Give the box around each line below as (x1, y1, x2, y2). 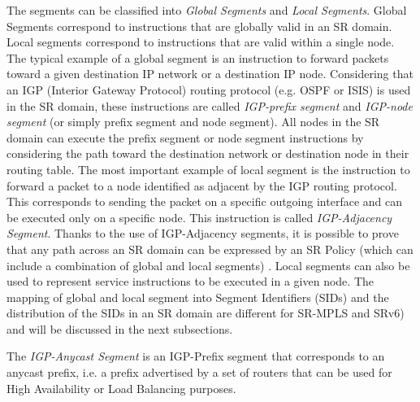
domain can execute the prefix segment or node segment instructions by (6, 129, 364, 146)
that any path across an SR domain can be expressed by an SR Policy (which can (6, 240, 414, 257)
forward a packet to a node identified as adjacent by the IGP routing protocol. (6, 177, 397, 194)
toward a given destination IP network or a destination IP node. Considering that (6, 65, 414, 82)
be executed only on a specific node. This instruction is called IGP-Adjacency (6, 208, 392, 225)
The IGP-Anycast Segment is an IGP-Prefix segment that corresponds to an (6, 347, 385, 365)
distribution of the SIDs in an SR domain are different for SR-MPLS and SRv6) (6, 304, 405, 321)
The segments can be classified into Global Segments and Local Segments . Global (6, 2, 407, 18)
